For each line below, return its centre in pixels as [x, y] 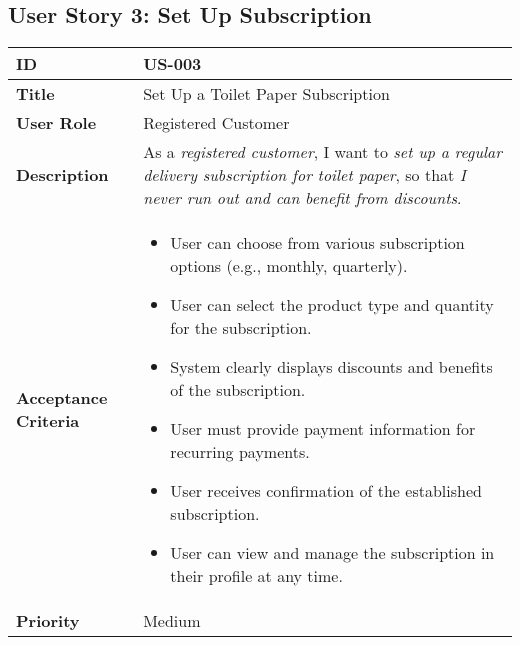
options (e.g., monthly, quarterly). [289, 266]
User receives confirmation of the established [326, 491]
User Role [56, 123]
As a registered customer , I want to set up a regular [323, 152]
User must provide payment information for [323, 429]
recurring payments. [240, 452]
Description [62, 175]
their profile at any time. [256, 576]
